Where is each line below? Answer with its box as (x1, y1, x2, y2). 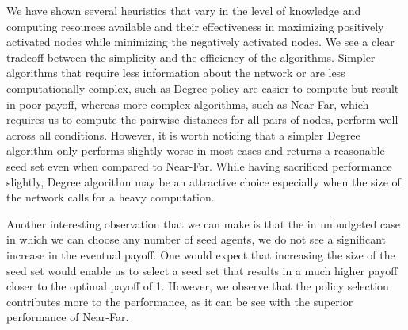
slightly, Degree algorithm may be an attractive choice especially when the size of (6, 173, 401, 190)
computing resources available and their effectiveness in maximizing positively (6, 17, 384, 34)
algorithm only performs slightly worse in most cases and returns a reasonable (6, 142, 385, 159)
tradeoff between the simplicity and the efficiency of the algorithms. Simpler (6, 48, 376, 65)
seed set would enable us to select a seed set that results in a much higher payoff (6, 262, 398, 278)
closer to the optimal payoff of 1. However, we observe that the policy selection (6, 278, 389, 294)
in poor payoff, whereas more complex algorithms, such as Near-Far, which (6, 95, 369, 112)
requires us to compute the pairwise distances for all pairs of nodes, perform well (6, 111, 398, 128)
